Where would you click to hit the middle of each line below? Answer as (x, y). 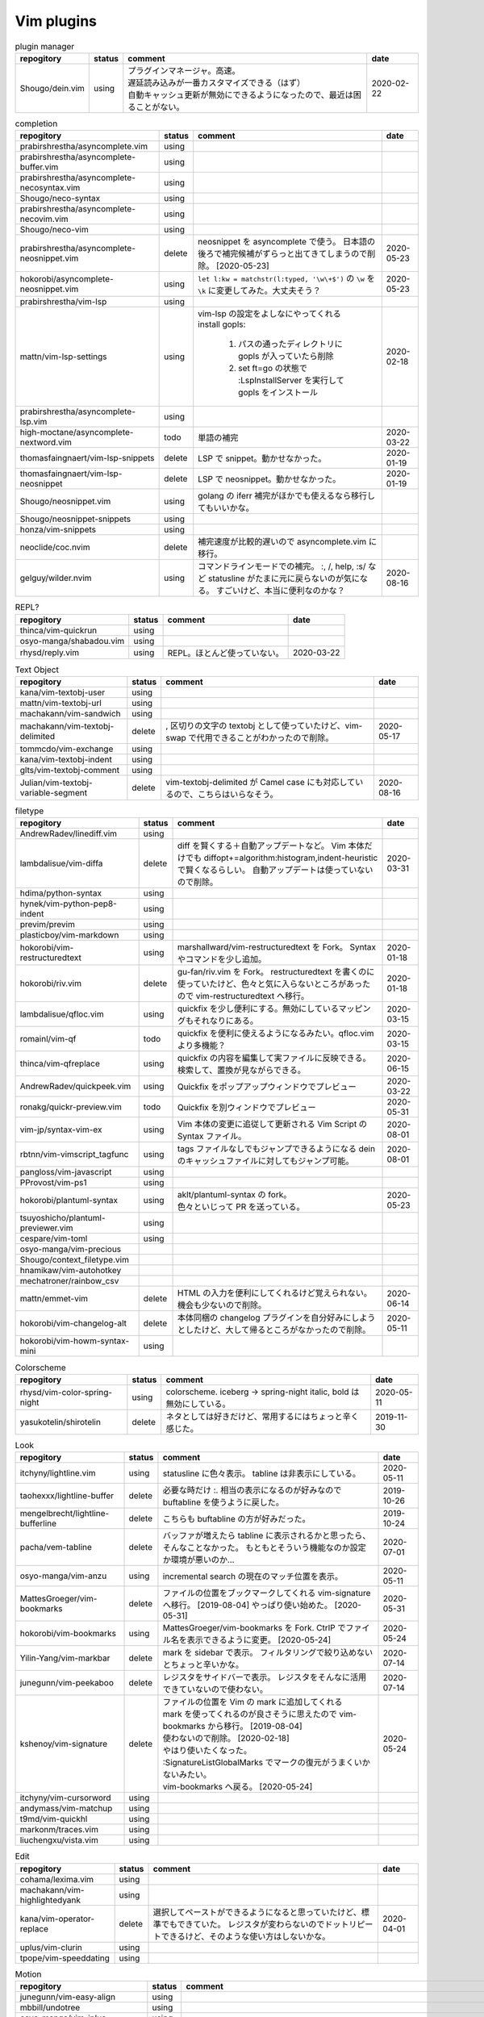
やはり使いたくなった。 (207, 1751)
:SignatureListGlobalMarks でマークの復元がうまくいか (267, 1763)
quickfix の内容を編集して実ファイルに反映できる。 (274, 1059)
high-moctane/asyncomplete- (77, 432)
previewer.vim (46, 1228)
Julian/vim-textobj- (56, 783)
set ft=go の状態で (273, 369)
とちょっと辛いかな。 (203, 1664)
